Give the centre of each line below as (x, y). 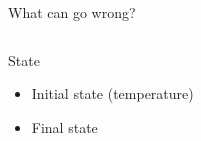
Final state (64, 126)
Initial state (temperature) (112, 93)
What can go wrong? (72, 12)
